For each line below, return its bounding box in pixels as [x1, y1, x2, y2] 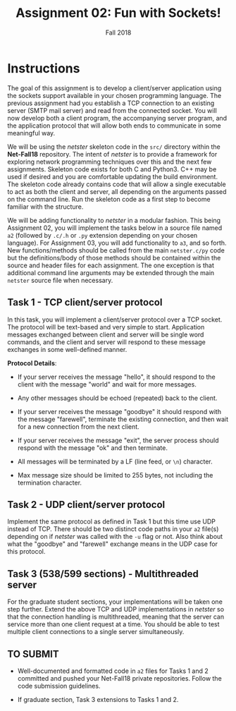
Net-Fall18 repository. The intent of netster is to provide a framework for [7, 150, 218, 158]
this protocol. [7, 547, 46, 556]
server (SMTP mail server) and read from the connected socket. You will [7, 106, 217, 114]
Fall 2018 [105, 28, 132, 37]
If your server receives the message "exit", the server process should [17, 436, 219, 444]
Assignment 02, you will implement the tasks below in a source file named [7, 224, 223, 232]
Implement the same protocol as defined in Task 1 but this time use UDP [7, 517, 216, 526]
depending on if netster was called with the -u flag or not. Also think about [7, 533, 223, 541]
